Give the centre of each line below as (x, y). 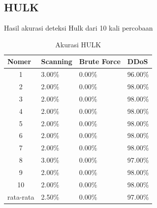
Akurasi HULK (78, 44)
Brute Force (100, 61)
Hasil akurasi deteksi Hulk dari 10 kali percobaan (78, 28)
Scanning (57, 61)
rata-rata (21, 196)
